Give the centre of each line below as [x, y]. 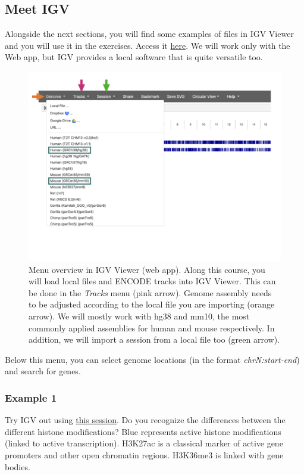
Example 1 [31, 397]
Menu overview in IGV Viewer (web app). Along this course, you [147, 269]
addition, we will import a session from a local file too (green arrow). [154, 339]
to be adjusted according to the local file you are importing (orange [152, 304]
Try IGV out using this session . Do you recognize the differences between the [145, 420]
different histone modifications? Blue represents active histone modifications [143, 431]
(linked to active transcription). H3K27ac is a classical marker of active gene [144, 443]
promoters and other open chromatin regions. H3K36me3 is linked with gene [144, 454]
